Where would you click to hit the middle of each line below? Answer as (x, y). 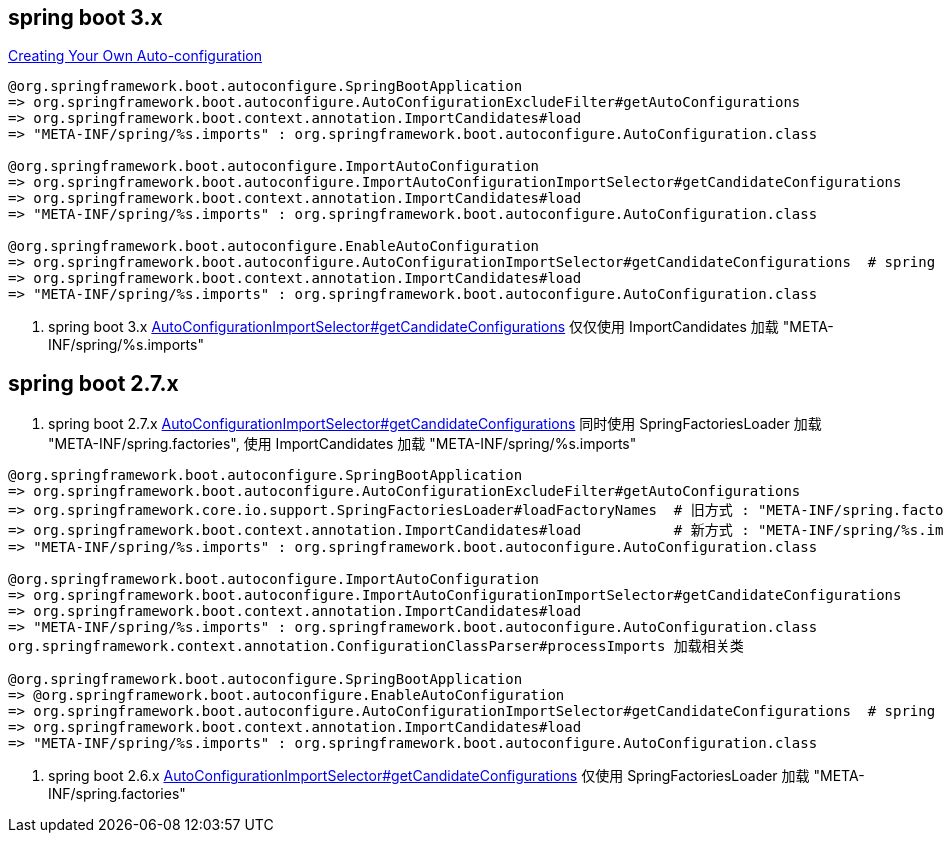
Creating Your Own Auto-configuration (135, 56)
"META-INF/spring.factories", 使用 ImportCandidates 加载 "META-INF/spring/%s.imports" (342, 444)
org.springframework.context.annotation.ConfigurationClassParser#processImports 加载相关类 (376, 646)
